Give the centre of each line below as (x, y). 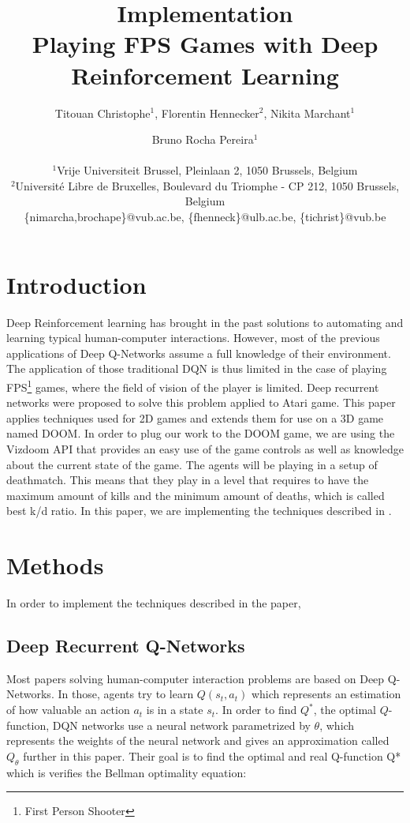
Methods (55, 565)
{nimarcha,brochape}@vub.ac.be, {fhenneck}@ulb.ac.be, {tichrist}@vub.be (205, 217)
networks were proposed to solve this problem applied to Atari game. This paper (201, 402)
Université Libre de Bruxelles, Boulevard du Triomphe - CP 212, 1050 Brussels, (207, 185)
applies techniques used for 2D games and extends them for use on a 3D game (195, 417)
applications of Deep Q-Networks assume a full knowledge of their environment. (199, 353)
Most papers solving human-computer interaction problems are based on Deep (196, 678)
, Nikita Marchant (307, 113)
